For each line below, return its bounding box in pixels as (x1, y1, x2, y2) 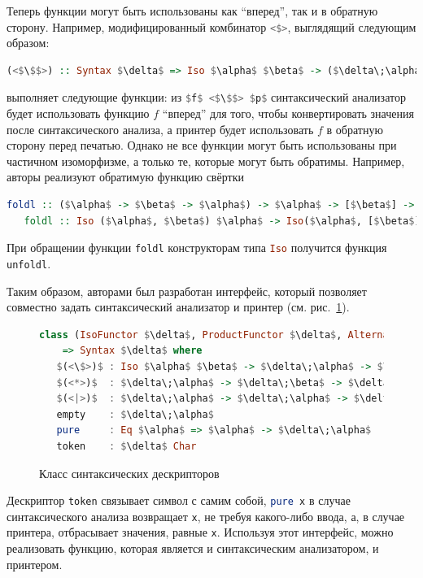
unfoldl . (7, 254, 51, 272)
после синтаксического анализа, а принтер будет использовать (7, 120, 314, 137)
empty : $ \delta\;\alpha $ (56, 408, 214, 420)
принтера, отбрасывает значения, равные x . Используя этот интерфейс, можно (7, 524, 394, 541)
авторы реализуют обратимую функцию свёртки (7, 168, 244, 185)
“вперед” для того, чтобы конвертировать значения (162, 105, 414, 122)
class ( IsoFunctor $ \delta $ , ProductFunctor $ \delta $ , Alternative (39, 328, 412, 341)
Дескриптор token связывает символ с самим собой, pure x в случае (7, 492, 351, 509)
